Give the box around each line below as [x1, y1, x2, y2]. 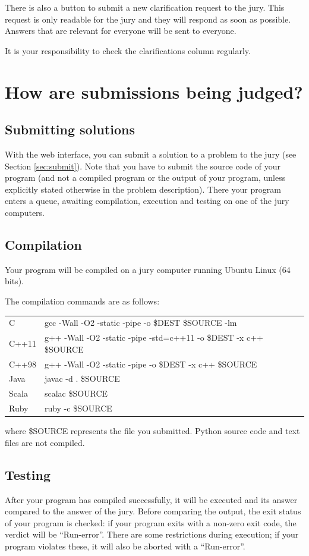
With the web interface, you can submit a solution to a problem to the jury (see [5, 147, 297, 160]
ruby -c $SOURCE [44, 402, 112, 414]
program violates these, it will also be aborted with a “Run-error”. [5, 539, 245, 552]
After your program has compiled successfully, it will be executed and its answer [5, 493, 298, 505]
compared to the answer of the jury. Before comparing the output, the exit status [5, 505, 301, 517]
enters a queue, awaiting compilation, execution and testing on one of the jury [5, 194, 289, 207]
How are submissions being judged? [5, 79, 303, 103]
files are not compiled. [5, 436, 85, 448]
